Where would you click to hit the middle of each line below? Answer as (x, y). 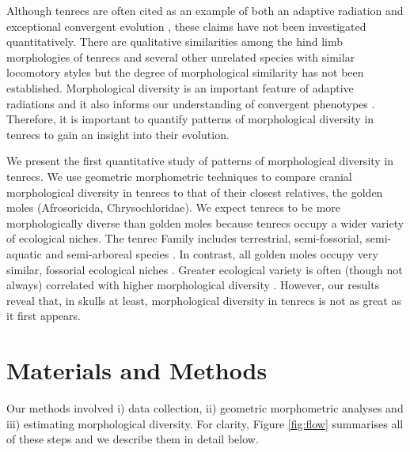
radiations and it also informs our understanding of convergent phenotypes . (191, 103)
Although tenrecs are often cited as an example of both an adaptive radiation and (205, 10)
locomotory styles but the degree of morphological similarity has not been (185, 72)
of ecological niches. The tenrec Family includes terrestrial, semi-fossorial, (184, 238)
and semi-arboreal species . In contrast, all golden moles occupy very (212, 253)
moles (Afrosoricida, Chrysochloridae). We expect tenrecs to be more (174, 207)
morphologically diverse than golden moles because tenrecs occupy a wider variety (205, 222)
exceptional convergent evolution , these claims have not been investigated (186, 26)
